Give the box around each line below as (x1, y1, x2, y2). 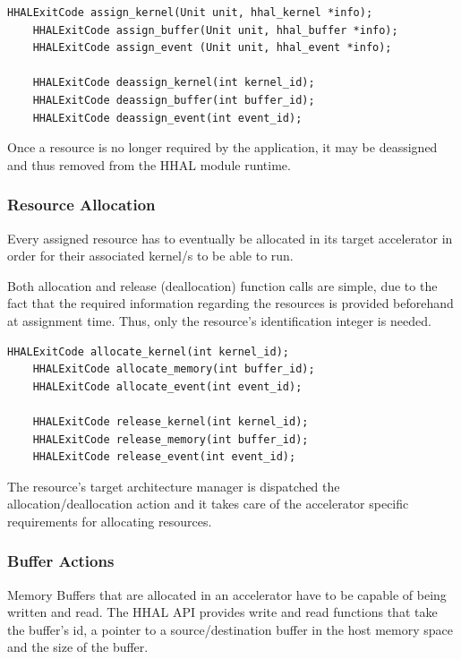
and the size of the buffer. (7, 638, 149, 656)
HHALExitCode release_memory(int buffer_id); (32, 432, 309, 446)
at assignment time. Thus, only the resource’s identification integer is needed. (7, 311, 431, 329)
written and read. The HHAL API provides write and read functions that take (7, 603, 438, 621)
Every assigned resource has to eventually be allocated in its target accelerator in (7, 228, 453, 247)
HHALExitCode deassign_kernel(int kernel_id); (32, 76, 315, 90)
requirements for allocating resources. (7, 511, 212, 530)
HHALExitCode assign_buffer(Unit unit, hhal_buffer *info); (32, 23, 398, 37)
